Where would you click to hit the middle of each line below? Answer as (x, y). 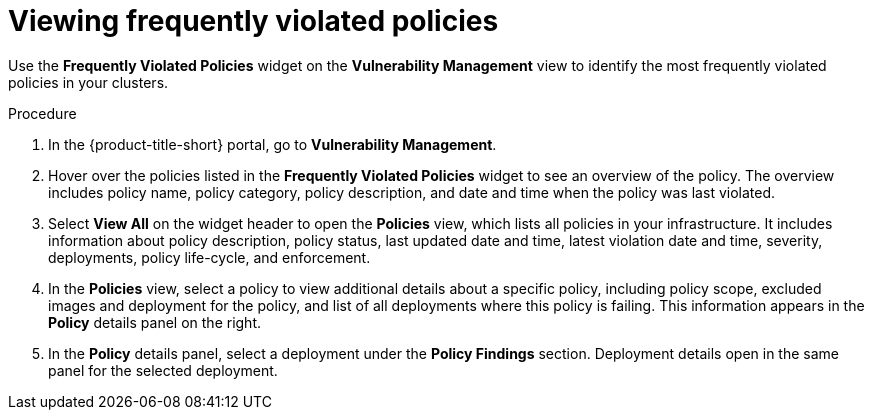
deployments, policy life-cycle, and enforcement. (209, 257)
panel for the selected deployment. (163, 370)
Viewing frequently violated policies (253, 21)
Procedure (42, 113)
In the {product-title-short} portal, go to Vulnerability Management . (272, 144)
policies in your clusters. (88, 82)
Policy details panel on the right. (155, 322)
